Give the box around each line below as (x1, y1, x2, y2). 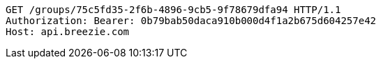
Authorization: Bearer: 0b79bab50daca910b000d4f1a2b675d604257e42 (6, 15, 377, 26)
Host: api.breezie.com (6, 26, 130, 37)
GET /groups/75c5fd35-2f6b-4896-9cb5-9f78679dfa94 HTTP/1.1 (6, 4, 341, 15)
